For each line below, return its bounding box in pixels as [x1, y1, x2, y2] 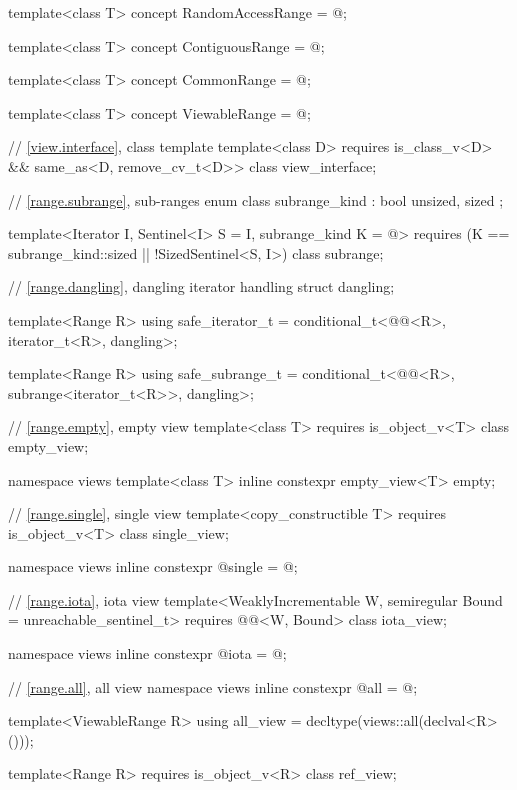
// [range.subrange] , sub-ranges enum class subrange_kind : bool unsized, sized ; [8, 189, 504, 210]
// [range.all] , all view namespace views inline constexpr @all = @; [8, 676, 418, 697]
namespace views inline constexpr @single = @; [8, 556, 298, 577]
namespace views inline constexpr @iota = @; [8, 643, 287, 664]
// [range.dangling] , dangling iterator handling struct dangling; [8, 276, 395, 297]
